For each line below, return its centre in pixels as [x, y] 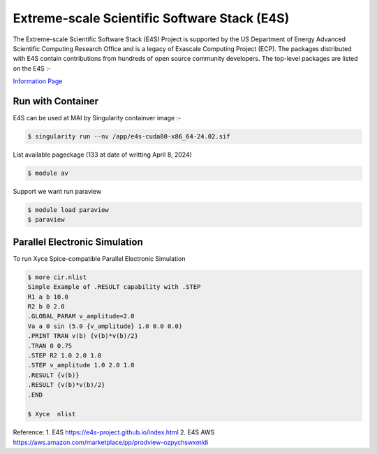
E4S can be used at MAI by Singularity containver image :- [97, 118]
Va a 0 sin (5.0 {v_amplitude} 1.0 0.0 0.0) [105, 326]
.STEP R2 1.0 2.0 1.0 [65, 355]
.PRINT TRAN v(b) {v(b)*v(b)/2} [83, 336]
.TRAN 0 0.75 [50, 346]
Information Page [38, 81]
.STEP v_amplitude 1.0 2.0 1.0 [81, 365]
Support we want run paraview [57, 191]
